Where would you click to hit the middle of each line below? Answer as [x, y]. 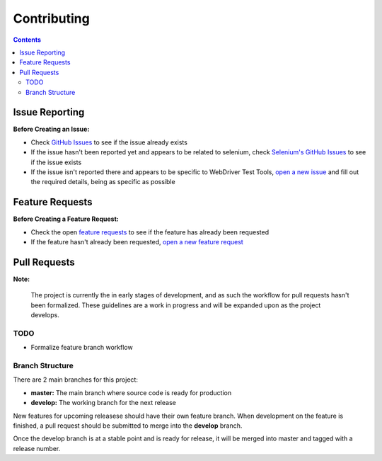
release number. [37, 448]
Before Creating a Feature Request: [66, 219]
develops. [45, 315]
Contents [27, 40]
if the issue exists [56, 162]
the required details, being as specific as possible [103, 182]
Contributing [51, 18]
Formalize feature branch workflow [82, 348]
